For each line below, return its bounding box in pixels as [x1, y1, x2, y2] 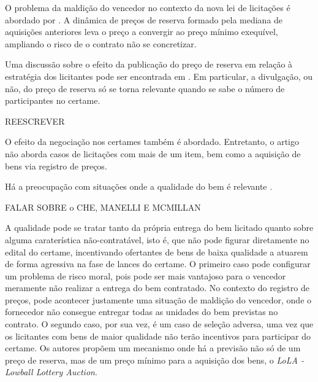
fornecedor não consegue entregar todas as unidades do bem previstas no [5, 305, 278, 318]
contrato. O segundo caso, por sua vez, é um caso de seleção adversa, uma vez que [5, 318, 314, 330]
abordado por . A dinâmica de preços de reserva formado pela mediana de [5, 13, 283, 26]
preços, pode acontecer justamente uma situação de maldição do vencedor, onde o [5, 293, 312, 306]
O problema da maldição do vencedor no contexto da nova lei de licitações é [5, 1, 290, 14]
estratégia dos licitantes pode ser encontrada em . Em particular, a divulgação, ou [5, 69, 312, 82]
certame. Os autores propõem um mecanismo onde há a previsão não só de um [5, 341, 301, 354]
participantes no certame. [5, 94, 100, 107]
